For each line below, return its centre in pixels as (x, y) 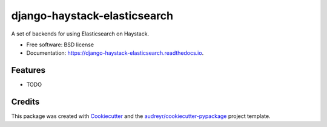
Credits (25, 102)
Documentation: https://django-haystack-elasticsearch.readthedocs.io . (115, 53)
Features (28, 70)
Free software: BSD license (60, 45)
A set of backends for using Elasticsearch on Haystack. (80, 34)
